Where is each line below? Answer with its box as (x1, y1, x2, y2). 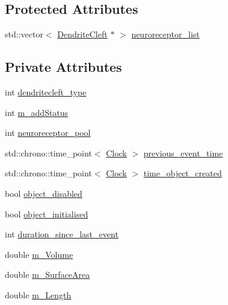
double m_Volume (5, 248, 73, 260)
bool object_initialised (5, 207, 88, 220)
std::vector (5, 28, 43, 40)
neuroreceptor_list (131, 28, 200, 40)
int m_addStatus (5, 106, 69, 118)
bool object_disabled (5, 187, 82, 199)
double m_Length (5, 288, 72, 301)
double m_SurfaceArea (5, 268, 90, 281)
